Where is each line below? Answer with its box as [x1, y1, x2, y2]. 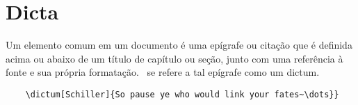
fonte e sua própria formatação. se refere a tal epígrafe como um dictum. [6, 65, 320, 79]
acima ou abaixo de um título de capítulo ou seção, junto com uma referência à [6, 51, 343, 65]
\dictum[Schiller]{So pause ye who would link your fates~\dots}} [25, 89, 339, 99]
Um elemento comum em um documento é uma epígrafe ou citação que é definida [6, 38, 352, 52]
